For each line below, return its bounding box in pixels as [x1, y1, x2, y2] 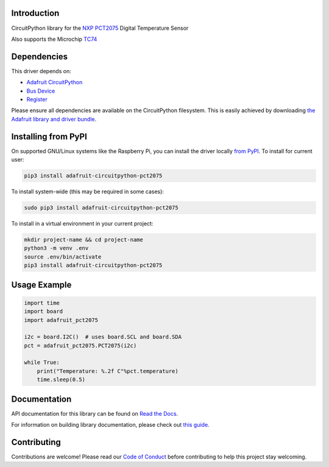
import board [24, 308, 63, 315]
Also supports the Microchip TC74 [11, 35, 97, 43]
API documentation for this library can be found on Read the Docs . [11, 410, 179, 417]
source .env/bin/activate [24, 253, 102, 260]
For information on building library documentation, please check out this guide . [11, 421, 210, 429]
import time [24, 299, 60, 306]
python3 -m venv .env [24, 244, 89, 252]
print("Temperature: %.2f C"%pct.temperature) [37, 368, 179, 374]
